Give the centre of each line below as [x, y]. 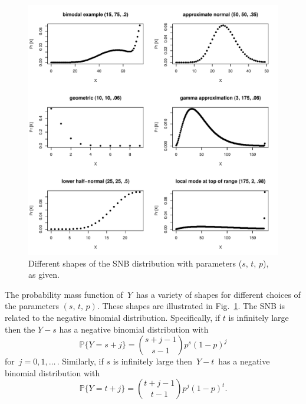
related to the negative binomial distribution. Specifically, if [112, 317]
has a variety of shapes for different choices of [218, 294]
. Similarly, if [80, 361]
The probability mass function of [64, 294]
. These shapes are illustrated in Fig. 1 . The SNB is [191, 306]
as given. [44, 275]
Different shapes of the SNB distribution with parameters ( [135, 263]
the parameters [32, 306]
